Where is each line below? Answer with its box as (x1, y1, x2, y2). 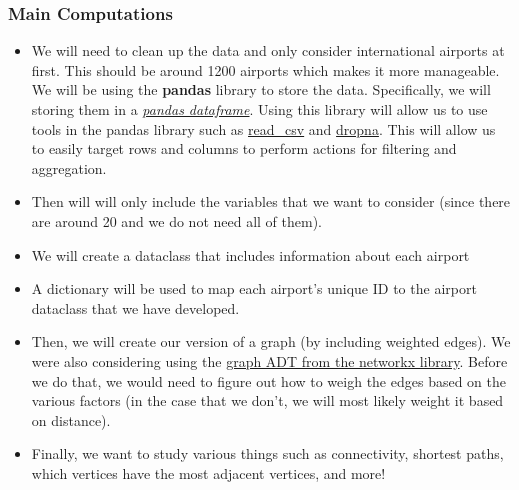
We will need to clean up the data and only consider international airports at (31, 40, 505, 61)
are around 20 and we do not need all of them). (31, 210, 322, 231)
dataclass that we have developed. (31, 297, 240, 318)
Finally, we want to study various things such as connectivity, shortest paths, (31, 443, 504, 464)
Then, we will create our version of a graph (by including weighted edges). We (31, 331, 511, 352)
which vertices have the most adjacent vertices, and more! (31, 462, 386, 483)
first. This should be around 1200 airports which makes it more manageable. (31, 59, 500, 80)
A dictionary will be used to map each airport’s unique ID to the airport (31, 278, 477, 299)
